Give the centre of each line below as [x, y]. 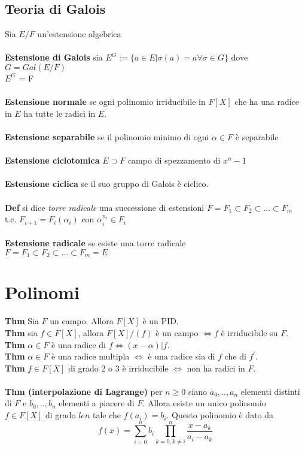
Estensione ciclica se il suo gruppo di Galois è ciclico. [107, 184]
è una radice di [79, 344]
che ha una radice [267, 102]
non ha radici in [216, 368]
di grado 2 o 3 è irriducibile [118, 368]
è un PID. [161, 321]
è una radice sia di [182, 356]
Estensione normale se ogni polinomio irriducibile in [105, 102]
